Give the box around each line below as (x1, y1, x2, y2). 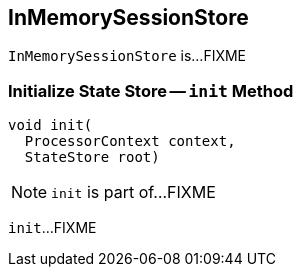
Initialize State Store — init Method (8, 80, 294, 101)
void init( (8, 117, 93, 134)
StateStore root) (24, 149, 160, 166)
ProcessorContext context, (24, 133, 236, 150)
